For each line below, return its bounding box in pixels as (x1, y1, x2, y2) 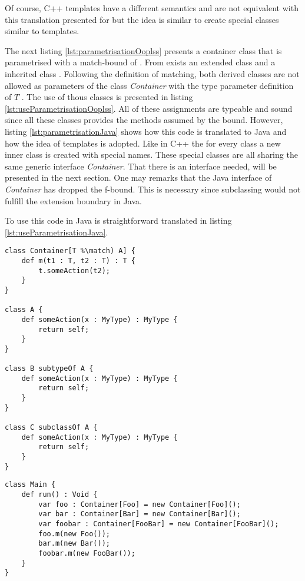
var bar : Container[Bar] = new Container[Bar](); (38, 510, 241, 519)
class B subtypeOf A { (5, 364, 94, 373)
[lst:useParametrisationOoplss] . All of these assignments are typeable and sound (5, 102, 293, 114)
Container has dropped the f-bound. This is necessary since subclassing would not (5, 182, 301, 195)
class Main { (5, 480, 55, 489)
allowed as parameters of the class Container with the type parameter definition (5, 79, 294, 91)
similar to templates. (5, 25, 79, 37)
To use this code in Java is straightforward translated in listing (5, 214, 232, 227)
